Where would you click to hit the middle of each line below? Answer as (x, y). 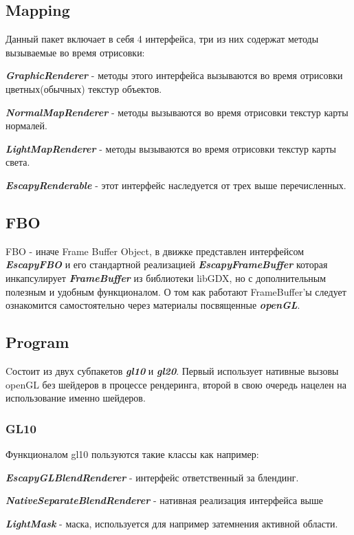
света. (18, 162)
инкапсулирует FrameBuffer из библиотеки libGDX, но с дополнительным (166, 277)
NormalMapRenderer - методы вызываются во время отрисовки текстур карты (177, 112)
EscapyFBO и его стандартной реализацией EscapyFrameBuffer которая (167, 264)
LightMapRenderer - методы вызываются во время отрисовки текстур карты (171, 148)
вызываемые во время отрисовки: (75, 52)
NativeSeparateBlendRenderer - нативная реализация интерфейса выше (165, 500)
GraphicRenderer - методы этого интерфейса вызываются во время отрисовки (174, 75)
